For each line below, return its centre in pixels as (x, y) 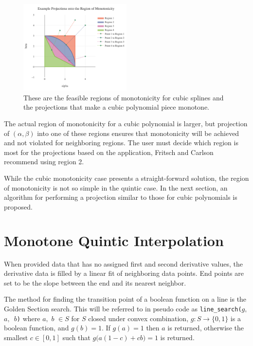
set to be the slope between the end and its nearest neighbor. (95, 282)
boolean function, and (36, 328)
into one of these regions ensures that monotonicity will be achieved (138, 133)
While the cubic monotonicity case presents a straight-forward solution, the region (126, 178)
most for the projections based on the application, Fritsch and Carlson (109, 152)
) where (28, 318)
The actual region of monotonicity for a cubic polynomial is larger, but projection (126, 124)
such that (76, 337)
